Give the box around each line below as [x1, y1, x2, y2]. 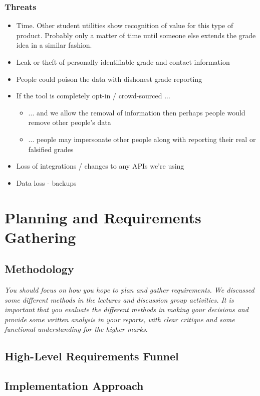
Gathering [5, 226, 76, 247]
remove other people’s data [28, 117, 111, 127]
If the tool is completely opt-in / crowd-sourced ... [16, 90, 170, 101]
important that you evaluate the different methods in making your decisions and [5, 304, 248, 315]
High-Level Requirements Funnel [5, 348, 179, 364]
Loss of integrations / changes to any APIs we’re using [16, 161, 184, 171]
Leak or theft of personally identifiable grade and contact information [16, 57, 230, 67]
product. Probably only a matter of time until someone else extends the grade [16, 30, 256, 40]
